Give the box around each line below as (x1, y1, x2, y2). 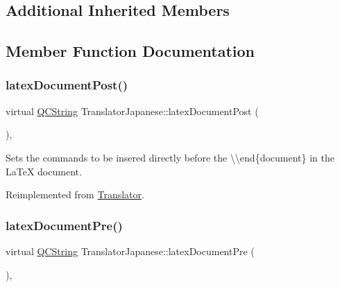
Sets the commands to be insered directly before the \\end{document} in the (6, 150, 335, 164)
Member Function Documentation (6, 40, 255, 62)
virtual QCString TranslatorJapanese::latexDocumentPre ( (6, 243, 255, 258)
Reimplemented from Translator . (6, 187, 144, 202)
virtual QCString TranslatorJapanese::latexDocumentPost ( (6, 103, 259, 118)
